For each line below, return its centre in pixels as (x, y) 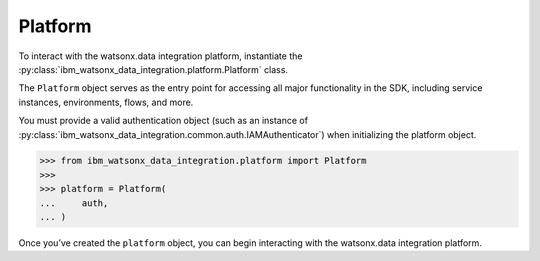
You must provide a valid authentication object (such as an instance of (163, 121)
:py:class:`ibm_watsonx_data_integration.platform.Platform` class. (153, 69)
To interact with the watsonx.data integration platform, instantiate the (160, 56)
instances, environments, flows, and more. (106, 102)
